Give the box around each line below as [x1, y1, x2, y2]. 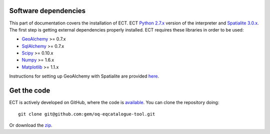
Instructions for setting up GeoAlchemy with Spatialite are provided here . [9, 73, 159, 79]
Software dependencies [9, 6, 86, 15]
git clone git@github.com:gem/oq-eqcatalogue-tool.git [18, 111, 155, 117]
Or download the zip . [9, 122, 52, 128]
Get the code [9, 86, 50, 95]
